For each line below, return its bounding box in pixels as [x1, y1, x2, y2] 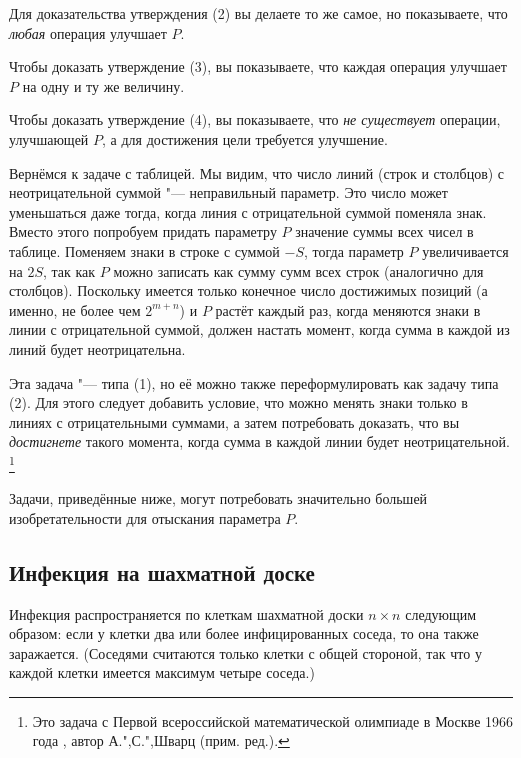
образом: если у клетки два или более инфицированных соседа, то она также [9, 623, 479, 644]
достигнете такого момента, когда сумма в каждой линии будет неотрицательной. [9, 431, 510, 452]
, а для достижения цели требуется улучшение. [102, 128, 388, 149]
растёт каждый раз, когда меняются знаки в [215, 299, 481, 320]
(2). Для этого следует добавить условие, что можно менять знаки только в [9, 392, 468, 413]
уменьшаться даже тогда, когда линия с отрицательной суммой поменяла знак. [9, 201, 487, 222]
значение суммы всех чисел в [295, 221, 474, 242]
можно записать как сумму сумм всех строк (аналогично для [113, 260, 484, 281]
